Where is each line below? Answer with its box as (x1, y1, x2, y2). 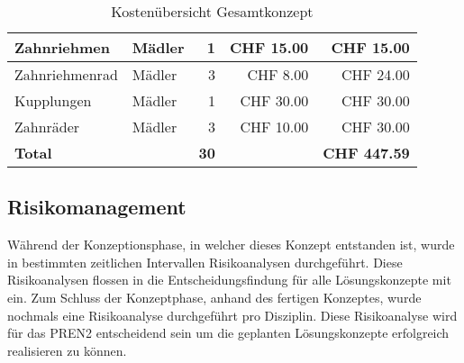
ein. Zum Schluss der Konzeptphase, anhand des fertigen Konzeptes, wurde (7, 287, 422, 306)
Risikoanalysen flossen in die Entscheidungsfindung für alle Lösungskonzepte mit (7, 270, 451, 289)
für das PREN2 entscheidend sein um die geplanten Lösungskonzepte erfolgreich (7, 323, 450, 342)
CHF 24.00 (341, 64, 410, 85)
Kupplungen (14, 90, 92, 111)
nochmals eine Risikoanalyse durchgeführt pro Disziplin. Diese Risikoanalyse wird (7, 305, 458, 324)
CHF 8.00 (247, 64, 309, 85)
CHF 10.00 (240, 116, 309, 137)
